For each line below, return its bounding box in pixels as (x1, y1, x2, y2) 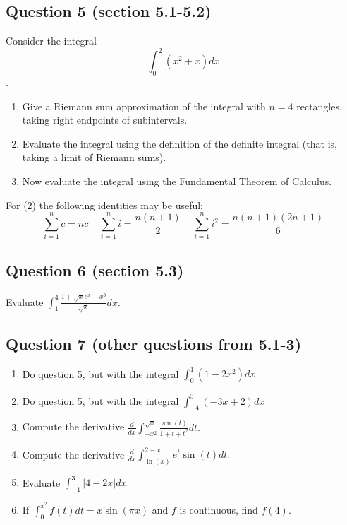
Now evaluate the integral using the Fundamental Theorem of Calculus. (22, 174, 332, 189)
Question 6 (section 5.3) (6, 259, 184, 281)
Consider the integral (6, 33, 97, 48)
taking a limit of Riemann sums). (22, 150, 166, 165)
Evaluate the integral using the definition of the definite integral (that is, (22, 136, 337, 151)
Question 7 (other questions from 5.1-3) (6, 332, 302, 354)
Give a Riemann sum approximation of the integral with (22, 98, 266, 113)
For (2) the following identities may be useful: (6, 197, 204, 212)
